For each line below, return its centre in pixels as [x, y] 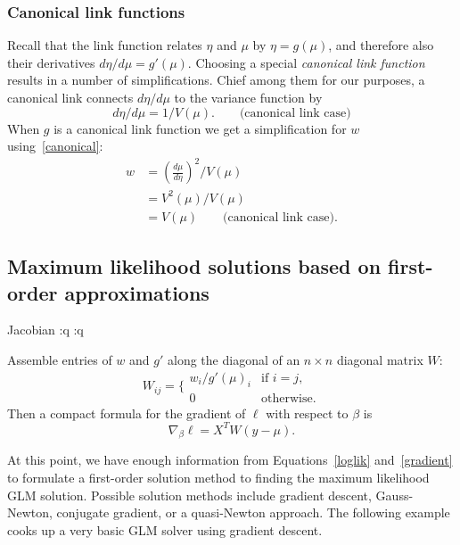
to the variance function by [248, 97]
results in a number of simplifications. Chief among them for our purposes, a [216, 80]
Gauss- [394, 495]
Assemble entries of [60, 360]
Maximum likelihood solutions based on [194, 266]
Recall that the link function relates [105, 45]
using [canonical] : [55, 146]
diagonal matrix [380, 360]
